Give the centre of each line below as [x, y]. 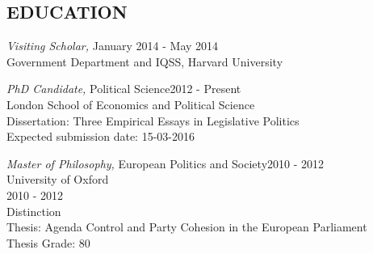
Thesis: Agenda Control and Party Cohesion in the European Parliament [187, 227]
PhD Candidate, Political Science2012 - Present [124, 89]
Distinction [34, 211]
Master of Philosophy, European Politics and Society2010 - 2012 [166, 163]
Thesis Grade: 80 [48, 242]
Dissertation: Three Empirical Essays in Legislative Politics [153, 120]
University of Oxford [58, 179]
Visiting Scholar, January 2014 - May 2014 [113, 46]
